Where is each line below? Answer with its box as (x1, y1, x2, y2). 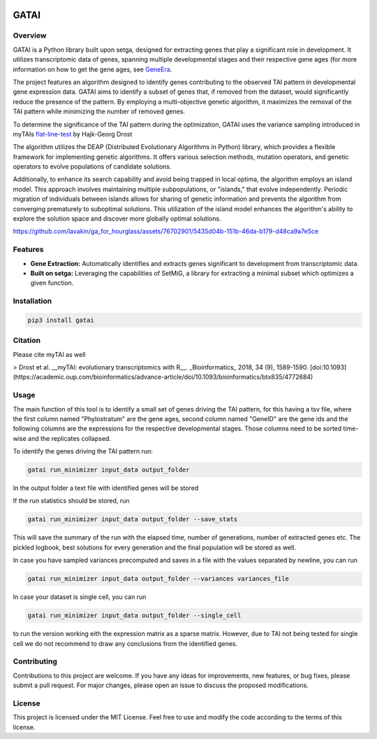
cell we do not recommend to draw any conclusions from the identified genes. (13, 639, 238, 647)
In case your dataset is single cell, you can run (13, 593, 147, 601)
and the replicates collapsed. (28, 434, 112, 442)
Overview (13, 31, 47, 41)
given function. (30, 279, 74, 287)
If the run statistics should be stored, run (13, 497, 130, 505)
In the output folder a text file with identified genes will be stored (13, 484, 199, 493)
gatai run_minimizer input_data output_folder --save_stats (27, 515, 238, 523)
